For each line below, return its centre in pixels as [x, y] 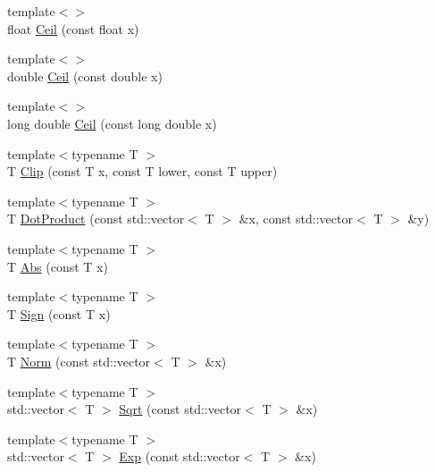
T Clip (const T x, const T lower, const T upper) [142, 171]
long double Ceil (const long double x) [112, 123]
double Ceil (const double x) [85, 76]
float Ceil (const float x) [73, 28]
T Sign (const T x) [59, 313]
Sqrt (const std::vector [180, 409]
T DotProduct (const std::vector [96, 219]
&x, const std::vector [296, 219]
